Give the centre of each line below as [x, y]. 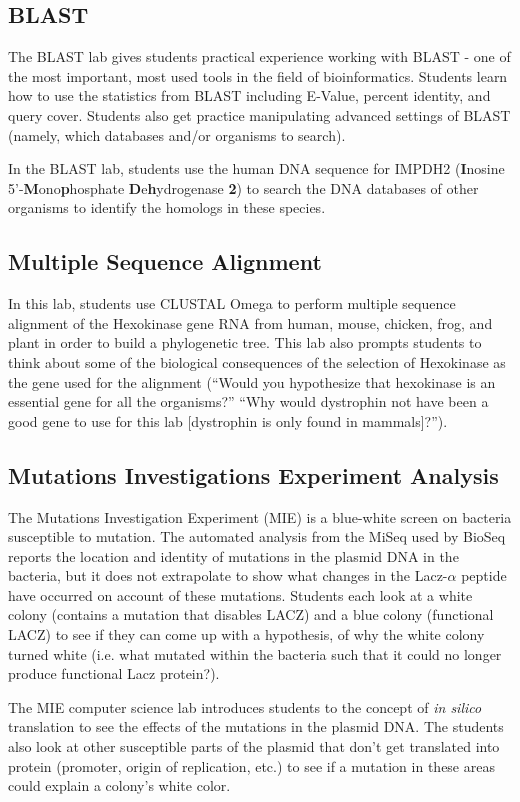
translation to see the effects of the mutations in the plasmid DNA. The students [256, 726]
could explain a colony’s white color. [119, 785]
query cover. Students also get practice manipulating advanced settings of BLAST [259, 114]
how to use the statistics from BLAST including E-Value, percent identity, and [249, 95]
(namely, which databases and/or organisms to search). [177, 134]
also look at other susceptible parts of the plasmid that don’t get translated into [254, 746]
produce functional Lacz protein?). [114, 673]
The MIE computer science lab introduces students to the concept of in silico [245, 706]
